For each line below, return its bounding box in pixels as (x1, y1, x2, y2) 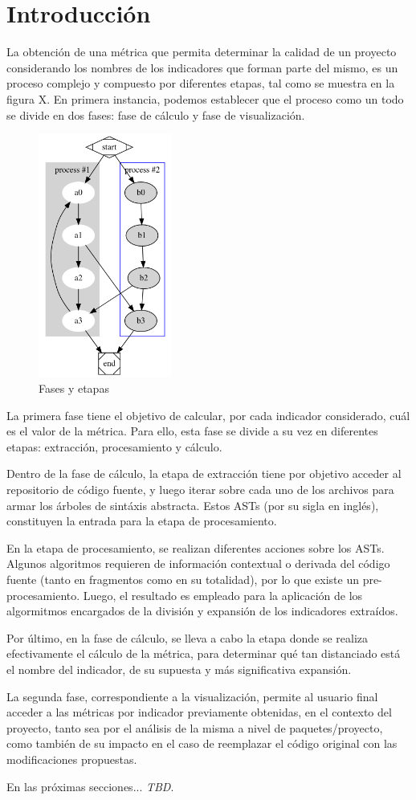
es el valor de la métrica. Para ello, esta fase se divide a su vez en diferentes (6, 422, 378, 439)
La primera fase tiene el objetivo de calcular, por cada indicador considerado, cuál (6, 406, 410, 423)
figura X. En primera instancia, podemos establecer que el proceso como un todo (6, 90, 404, 107)
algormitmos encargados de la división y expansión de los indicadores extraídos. (6, 602, 398, 619)
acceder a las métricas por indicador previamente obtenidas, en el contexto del (6, 704, 392, 720)
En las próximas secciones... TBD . (6, 778, 174, 794)
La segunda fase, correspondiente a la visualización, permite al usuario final (6, 688, 378, 704)
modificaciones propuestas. (6, 750, 137, 767)
